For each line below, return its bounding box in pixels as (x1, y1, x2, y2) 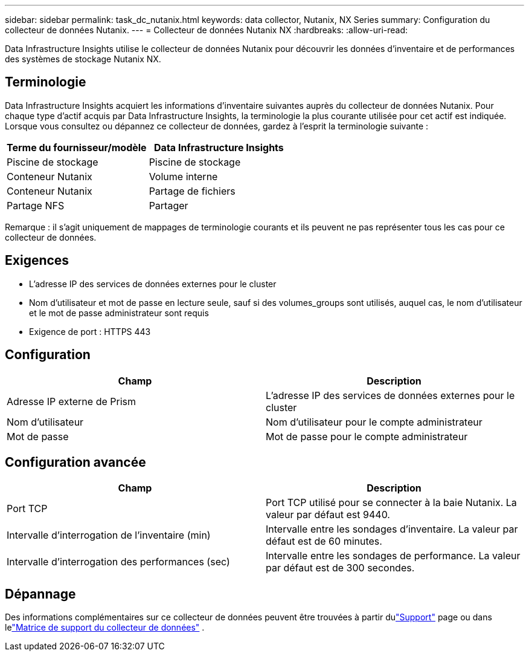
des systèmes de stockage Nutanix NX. (5, 54, 161, 64)
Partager (149, 199, 188, 212)
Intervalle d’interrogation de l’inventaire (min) (7, 529, 211, 542)
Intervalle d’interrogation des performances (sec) (7, 556, 230, 568)
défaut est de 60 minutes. (266, 535, 382, 548)
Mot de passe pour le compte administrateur (266, 430, 468, 443)
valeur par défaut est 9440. (266, 508, 390, 521)
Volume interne (149, 170, 218, 183)
